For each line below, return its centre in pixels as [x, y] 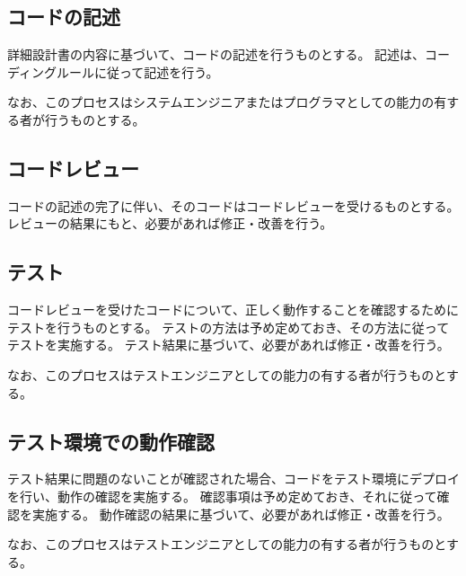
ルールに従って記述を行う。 [138, 71]
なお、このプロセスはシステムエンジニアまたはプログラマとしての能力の [221, 102]
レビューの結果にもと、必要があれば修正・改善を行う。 [170, 223]
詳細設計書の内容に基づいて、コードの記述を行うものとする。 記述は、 [216, 54]
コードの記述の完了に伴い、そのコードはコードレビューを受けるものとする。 [233, 205]
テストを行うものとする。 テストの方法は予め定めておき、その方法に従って [229, 327]
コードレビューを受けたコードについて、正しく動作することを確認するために [233, 310]
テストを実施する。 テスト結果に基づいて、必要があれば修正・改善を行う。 [229, 345]
